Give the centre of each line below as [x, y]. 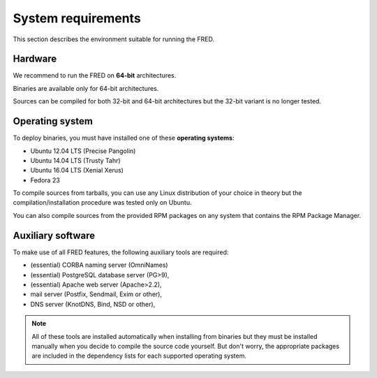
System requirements [77, 18]
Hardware [35, 59]
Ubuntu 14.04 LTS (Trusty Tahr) [76, 160]
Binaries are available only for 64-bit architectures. [86, 88]
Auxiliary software [54, 235]
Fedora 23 [45, 180]
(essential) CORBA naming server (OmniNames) [99, 265]
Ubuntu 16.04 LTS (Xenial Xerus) [77, 170]
